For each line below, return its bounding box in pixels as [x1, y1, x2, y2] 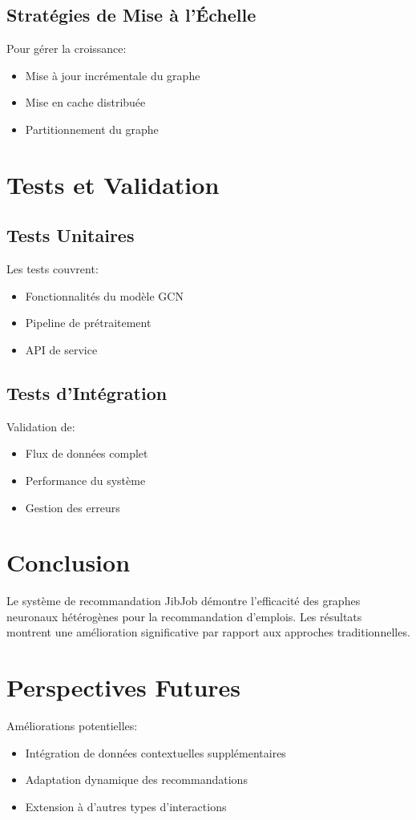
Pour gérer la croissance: [6, 40, 127, 57]
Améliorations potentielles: [6, 717, 138, 734]
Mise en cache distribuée [25, 94, 146, 111]
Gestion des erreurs [25, 499, 120, 515]
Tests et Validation [6, 168, 220, 200]
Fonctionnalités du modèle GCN [25, 287, 184, 304]
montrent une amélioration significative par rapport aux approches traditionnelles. [6, 624, 410, 640]
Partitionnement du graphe [25, 120, 159, 137]
